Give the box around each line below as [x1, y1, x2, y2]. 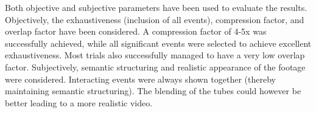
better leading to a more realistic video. [5, 96, 153, 109]
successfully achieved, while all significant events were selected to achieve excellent [5, 36, 312, 49]
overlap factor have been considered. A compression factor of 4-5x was [5, 25, 267, 38]
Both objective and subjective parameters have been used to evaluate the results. [5, 1, 307, 13]
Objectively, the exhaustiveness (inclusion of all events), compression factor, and [5, 13, 304, 26]
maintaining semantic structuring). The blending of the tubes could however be [5, 84, 301, 97]
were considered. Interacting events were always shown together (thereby [5, 72, 276, 85]
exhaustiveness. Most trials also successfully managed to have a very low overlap [5, 49, 305, 61]
